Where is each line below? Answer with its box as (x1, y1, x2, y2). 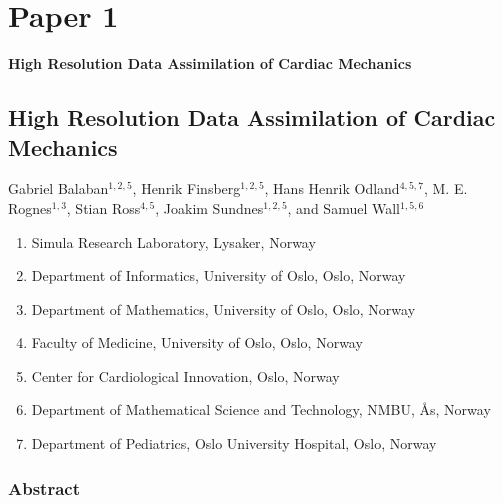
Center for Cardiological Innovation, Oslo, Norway (31, 365, 340, 386)
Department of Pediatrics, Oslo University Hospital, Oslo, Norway (31, 433, 437, 454)
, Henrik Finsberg (132, 178, 241, 199)
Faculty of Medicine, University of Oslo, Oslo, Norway (31, 332, 363, 353)
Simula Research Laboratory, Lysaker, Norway (31, 231, 316, 252)
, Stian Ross (66, 197, 141, 218)
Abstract (8, 475, 80, 500)
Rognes (8, 197, 52, 218)
